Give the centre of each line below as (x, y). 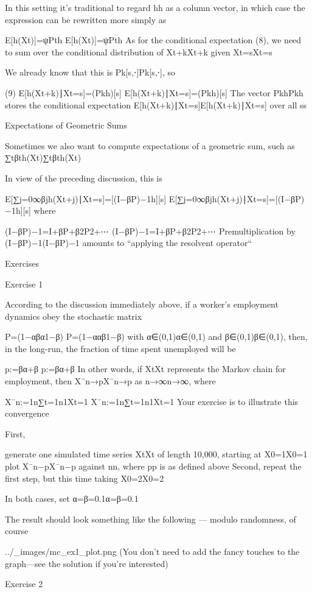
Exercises (22, 263)
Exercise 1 (24, 284)
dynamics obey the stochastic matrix (74, 316)
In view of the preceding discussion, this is (84, 178)
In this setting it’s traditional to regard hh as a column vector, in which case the (155, 7)
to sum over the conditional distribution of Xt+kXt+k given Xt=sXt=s (139, 51)
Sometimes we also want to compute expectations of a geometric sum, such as (150, 145)
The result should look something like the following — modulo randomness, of (151, 519)
